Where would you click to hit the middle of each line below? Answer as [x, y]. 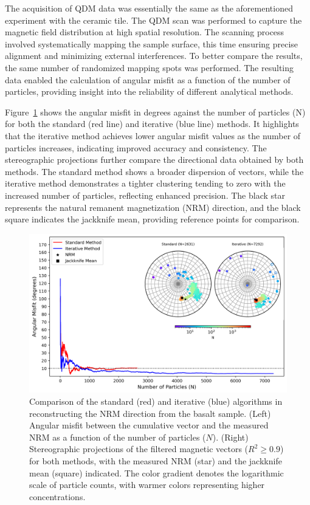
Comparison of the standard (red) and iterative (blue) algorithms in [156, 401]
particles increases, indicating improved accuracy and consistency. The [136, 147]
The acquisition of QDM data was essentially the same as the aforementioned [149, 8]
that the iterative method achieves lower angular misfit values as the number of [153, 135]
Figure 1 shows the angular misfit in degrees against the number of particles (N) [155, 112]
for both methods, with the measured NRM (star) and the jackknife [156, 460]
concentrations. [57, 496]
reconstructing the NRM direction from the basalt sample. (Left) [150, 413]
